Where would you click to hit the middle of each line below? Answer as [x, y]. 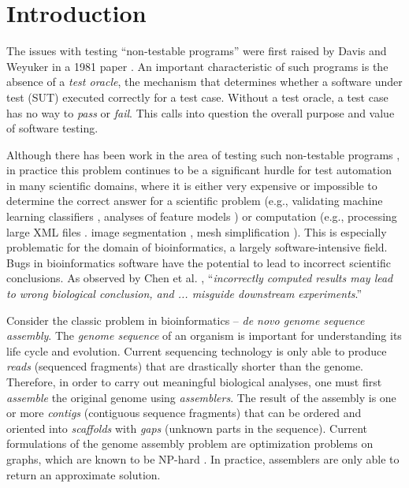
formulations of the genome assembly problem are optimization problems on [190, 443]
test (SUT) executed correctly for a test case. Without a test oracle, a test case [197, 97]
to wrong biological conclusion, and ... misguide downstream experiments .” [184, 294]
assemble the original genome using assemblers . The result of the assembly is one [201, 397]
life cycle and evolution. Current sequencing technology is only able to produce [197, 350]
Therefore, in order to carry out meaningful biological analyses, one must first [194, 382]
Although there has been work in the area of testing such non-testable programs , [203, 154]
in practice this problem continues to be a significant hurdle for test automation [199, 170]
